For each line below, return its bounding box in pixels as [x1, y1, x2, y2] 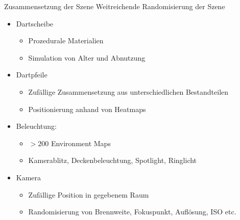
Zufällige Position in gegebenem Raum [28, 189, 149, 200]
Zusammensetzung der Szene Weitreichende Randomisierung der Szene [4, 1, 225, 11]
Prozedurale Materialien [28, 35, 104, 46]
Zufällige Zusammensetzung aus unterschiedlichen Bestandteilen [28, 86, 229, 97]
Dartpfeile [16, 69, 47, 80]
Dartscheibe [16, 18, 54, 29]
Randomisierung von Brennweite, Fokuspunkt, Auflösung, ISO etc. [28, 206, 236, 217]
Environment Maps [51, 137, 111, 148]
